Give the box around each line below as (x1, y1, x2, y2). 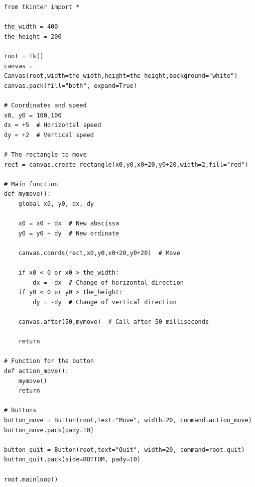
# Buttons (4, 407, 37, 414)
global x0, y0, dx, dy (18, 200, 94, 207)
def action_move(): (4, 367, 69, 375)
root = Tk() (4, 52, 44, 60)
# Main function (4, 180, 58, 188)
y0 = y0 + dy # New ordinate (18, 229, 119, 237)
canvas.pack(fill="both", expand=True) (4, 82, 137, 89)
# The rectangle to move (4, 151, 87, 158)
